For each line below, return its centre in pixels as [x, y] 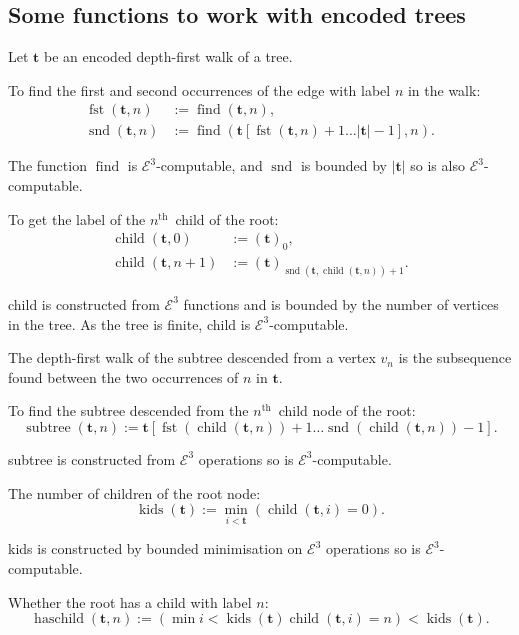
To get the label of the [77, 218]
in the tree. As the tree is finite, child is [129, 323]
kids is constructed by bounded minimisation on [155, 548]
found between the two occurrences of [123, 376]
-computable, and [209, 165]
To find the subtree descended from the [128, 410]
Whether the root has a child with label [130, 601]
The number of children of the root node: [134, 492]
